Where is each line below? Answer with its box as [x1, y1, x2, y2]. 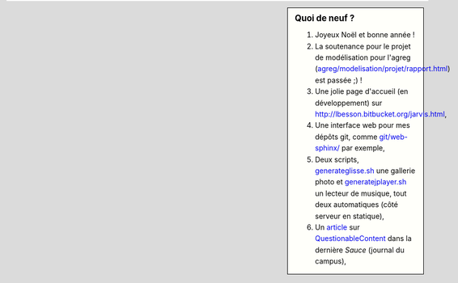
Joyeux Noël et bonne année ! [315, 30, 416, 40]
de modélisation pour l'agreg [315, 53, 411, 62]
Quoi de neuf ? [295, 13, 355, 23]
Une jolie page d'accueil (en [315, 87, 409, 96]
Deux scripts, [315, 154, 359, 164]
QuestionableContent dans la [315, 234, 412, 243]
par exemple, [341, 143, 386, 153]
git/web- [379, 132, 409, 141]
